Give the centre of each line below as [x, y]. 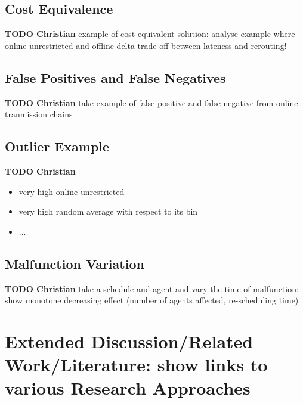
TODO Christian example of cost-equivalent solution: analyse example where [150, 34]
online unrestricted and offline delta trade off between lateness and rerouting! [146, 45]
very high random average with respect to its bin [108, 211]
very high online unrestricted [72, 191]
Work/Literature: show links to [136, 365]
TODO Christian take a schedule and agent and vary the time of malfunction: [152, 288]
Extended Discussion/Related [129, 341]
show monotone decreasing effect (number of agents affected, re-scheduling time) [152, 300]
